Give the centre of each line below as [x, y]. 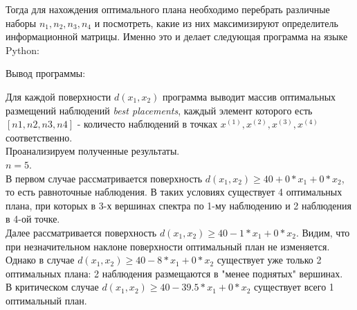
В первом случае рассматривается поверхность [104, 178]
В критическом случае [52, 287]
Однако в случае [40, 260]
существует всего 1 [294, 287]
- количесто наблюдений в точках [147, 124]
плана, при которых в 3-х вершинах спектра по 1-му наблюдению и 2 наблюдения [178, 205]
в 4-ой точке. [33, 219]
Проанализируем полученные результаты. [93, 151]
